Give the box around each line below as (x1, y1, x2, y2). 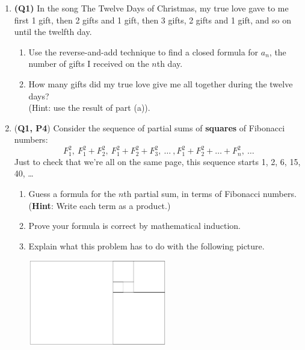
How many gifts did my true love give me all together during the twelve (28, 77, 293, 90)
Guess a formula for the (28, 187, 116, 200)
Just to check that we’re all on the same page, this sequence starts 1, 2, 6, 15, (14, 155, 301, 167)
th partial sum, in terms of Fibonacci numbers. (123, 187, 297, 200)
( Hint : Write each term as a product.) (28, 199, 171, 211)
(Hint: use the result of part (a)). (28, 101, 150, 114)
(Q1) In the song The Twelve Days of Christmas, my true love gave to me (14, 2, 289, 14)
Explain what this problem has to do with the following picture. (28, 239, 265, 252)
